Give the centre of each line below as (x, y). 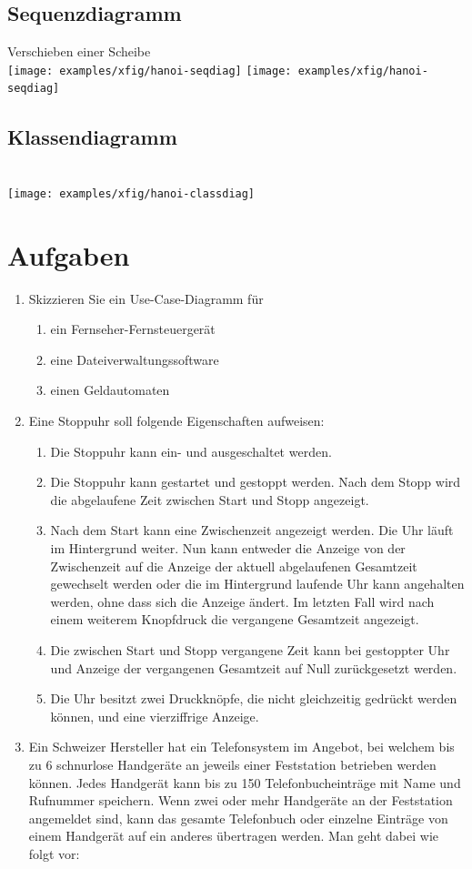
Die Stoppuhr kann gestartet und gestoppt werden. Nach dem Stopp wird (256, 482)
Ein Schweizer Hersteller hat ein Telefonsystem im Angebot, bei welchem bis (241, 747)
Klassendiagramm (92, 136)
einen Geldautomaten (110, 390)
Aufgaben (69, 254)
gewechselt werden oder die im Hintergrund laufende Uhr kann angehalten (257, 584)
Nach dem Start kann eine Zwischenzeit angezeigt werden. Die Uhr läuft (252, 530)
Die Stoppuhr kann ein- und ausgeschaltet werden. (191, 451)
